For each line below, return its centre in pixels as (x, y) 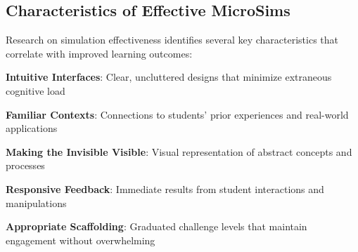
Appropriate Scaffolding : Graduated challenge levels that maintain (156, 226)
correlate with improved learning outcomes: (99, 53)
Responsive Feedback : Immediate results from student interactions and (165, 188)
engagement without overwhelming (81, 240)
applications (32, 128)
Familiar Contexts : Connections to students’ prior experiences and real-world (177, 114)
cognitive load (36, 90)
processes (25, 165)
